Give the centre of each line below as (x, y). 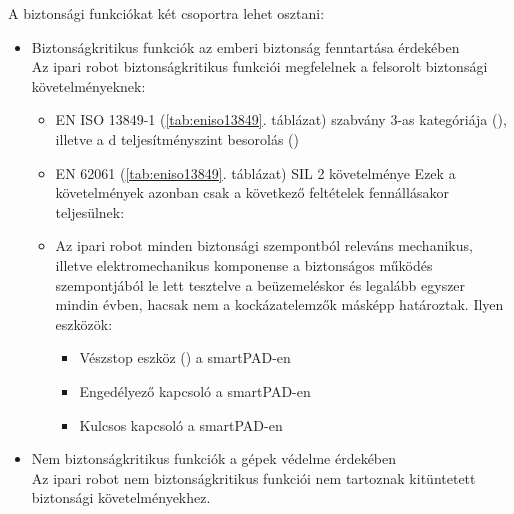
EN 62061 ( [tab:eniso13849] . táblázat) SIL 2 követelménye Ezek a (255, 172)
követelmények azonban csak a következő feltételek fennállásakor (252, 192)
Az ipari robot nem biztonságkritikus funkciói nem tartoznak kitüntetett (253, 477)
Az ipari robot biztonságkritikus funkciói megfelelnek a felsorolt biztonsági (259, 66)
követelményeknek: (88, 85)
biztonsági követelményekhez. (121, 497)
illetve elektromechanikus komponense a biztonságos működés (244, 264)
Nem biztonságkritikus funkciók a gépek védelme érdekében (214, 458)
